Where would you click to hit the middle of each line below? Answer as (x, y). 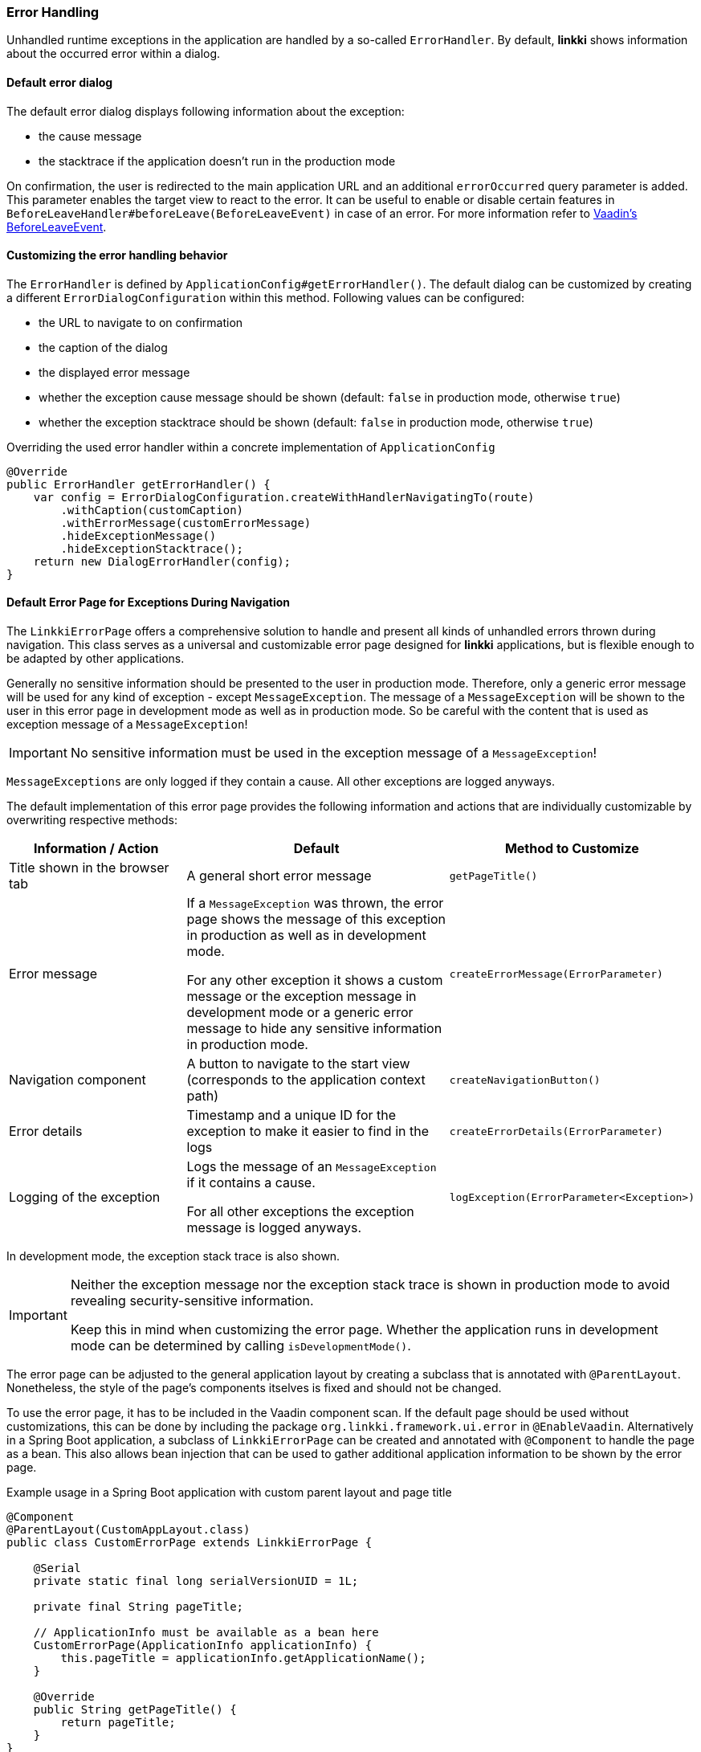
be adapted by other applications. (96, 659)
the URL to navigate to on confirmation (141, 322)
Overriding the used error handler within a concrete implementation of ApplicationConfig (251, 447)
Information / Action (96, 849)
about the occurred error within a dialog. (114, 54)
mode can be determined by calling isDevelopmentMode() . (240, 1346)
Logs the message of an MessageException (312, 1167)
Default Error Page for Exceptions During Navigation (149, 602)
